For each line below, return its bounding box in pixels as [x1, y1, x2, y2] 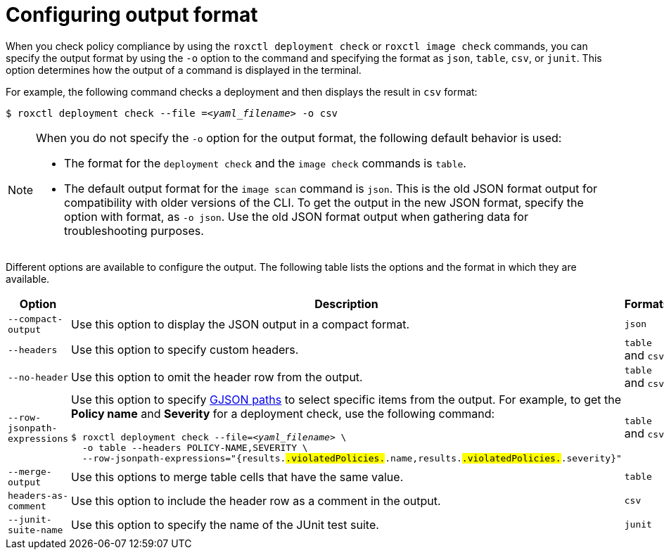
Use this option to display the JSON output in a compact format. [71, 317, 410, 331]
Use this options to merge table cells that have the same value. [71, 469, 404, 484]
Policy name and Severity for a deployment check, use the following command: [71, 406, 495, 421]
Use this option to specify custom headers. [71, 343, 299, 357]
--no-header [8, 371, 69, 383]
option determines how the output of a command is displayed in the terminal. [6, 63, 362, 76]
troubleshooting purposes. [64, 223, 204, 238]
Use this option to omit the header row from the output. [71, 370, 363, 385]
